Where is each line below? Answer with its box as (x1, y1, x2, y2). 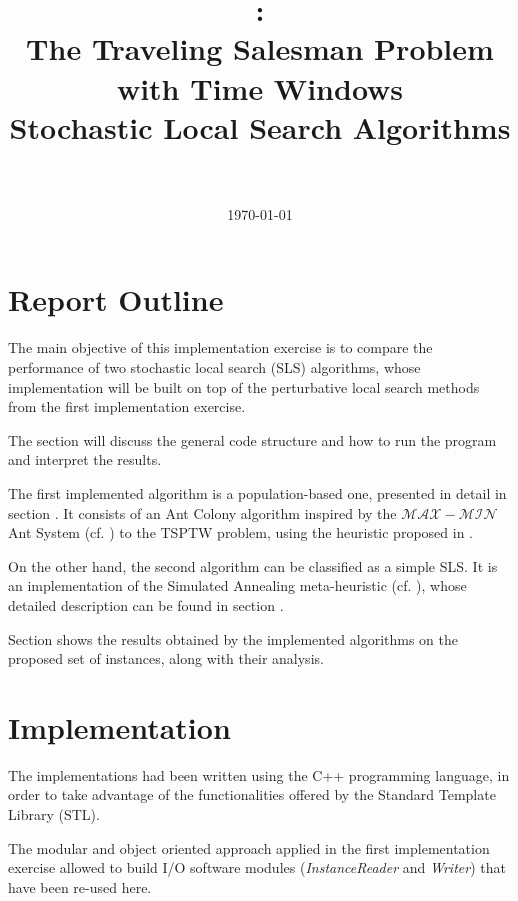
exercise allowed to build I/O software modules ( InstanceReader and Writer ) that (8, 857, 506, 878)
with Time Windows (116, 67, 404, 108)
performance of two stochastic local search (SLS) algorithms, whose (8, 357, 421, 377)
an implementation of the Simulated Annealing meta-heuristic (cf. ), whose (8, 575, 467, 596)
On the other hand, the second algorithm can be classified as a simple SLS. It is (8, 555, 498, 576)
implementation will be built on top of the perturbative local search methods (8, 376, 480, 397)
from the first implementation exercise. (8, 396, 246, 417)
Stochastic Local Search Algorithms (9, 106, 511, 147)
